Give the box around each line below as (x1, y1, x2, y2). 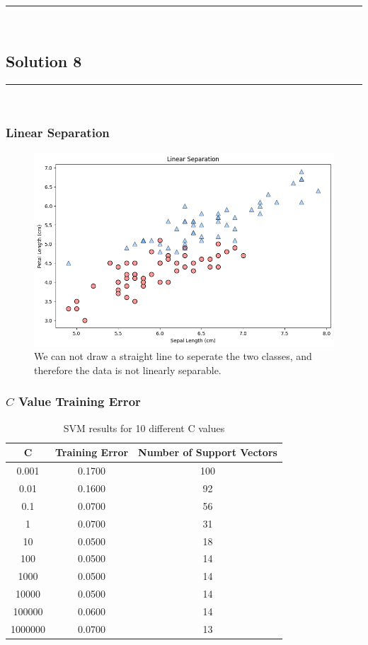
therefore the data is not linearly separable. (34, 362, 222, 377)
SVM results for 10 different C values (63, 420, 225, 435)
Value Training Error (18, 393, 141, 410)
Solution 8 (6, 50, 82, 71)
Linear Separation (6, 124, 110, 141)
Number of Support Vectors (138, 445, 277, 460)
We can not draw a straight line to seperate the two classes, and (34, 349, 312, 364)
